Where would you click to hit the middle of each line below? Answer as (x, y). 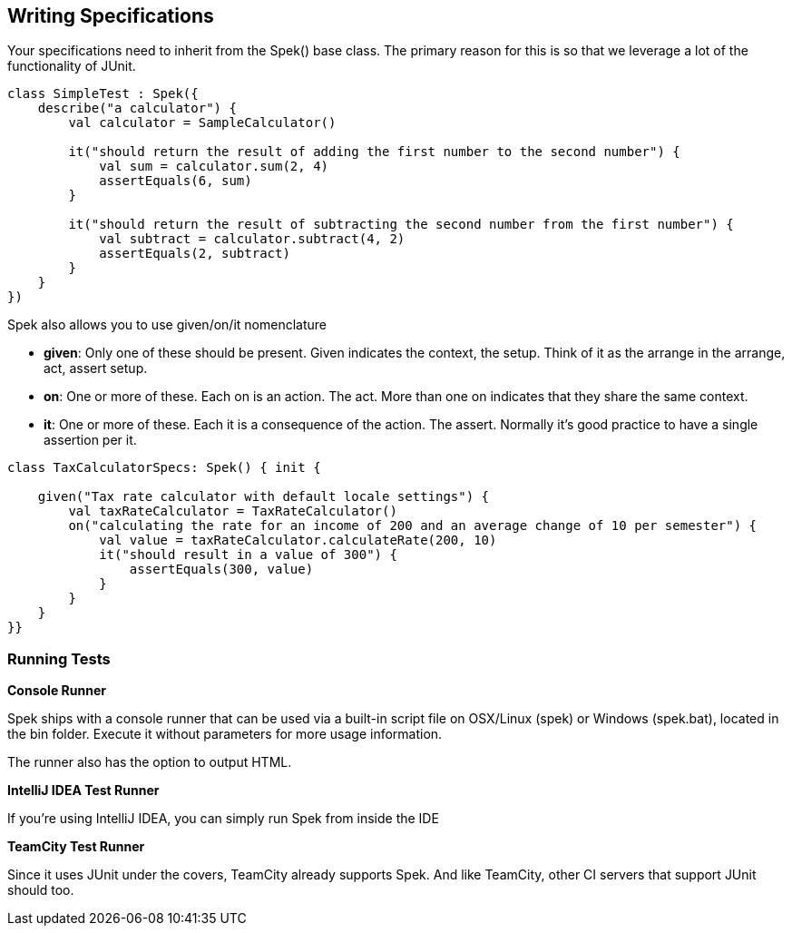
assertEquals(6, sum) (176, 181)
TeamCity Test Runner (76, 847)
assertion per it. (90, 440)
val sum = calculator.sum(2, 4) (214, 167)
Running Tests (59, 658)
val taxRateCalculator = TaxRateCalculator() (233, 511)
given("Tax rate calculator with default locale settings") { (264, 497)
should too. (41, 890)
